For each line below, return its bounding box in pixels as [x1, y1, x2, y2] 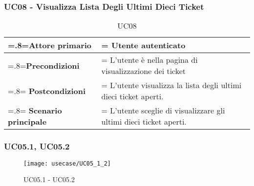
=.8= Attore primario [8, 39, 92, 51]
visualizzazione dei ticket [101, 65, 186, 77]
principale [8, 116, 47, 128]
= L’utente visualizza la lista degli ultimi [101, 79, 242, 91]
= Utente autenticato [101, 39, 186, 51]
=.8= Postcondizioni [8, 85, 86, 96]
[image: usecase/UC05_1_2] [23, 160, 111, 167]
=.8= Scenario [8, 105, 62, 116]
